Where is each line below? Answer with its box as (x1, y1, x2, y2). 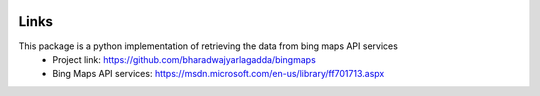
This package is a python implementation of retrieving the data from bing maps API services (18, 40, 399, 52)
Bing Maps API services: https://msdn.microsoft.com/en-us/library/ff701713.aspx (52, 68, 385, 80)
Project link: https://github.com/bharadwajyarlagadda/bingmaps (52, 53, 317, 65)
